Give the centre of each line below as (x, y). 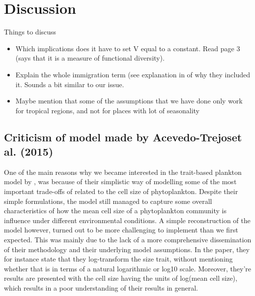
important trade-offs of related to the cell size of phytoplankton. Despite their (121, 191)
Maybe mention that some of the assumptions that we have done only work (129, 101)
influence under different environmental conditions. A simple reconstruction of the (127, 220)
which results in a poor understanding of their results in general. (101, 288)
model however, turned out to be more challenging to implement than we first (121, 230)
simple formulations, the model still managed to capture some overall (108, 201)
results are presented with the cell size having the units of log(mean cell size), (121, 278)
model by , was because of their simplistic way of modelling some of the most (120, 181)
